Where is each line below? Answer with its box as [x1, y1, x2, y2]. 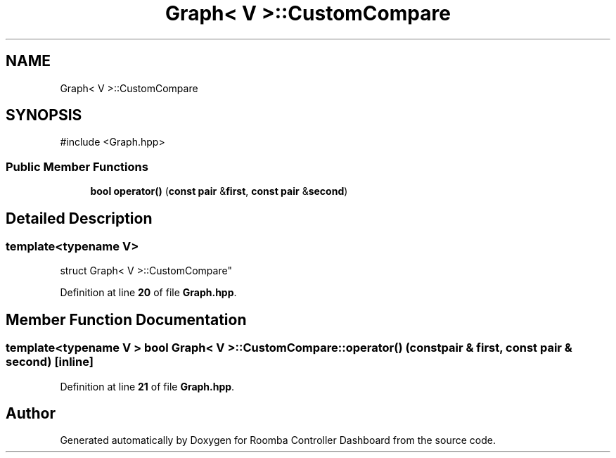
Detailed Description [6, 209, 153, 227]
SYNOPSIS [6, 106, 82, 125]
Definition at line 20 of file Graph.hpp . [60, 286, 237, 299]
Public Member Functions [6, 159, 148, 174]
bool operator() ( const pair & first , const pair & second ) [90, 185, 348, 198]
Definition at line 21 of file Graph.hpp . [60, 380, 235, 393]
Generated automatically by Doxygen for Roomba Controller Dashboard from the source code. [60, 434, 496, 447]
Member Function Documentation [6, 310, 247, 329]
